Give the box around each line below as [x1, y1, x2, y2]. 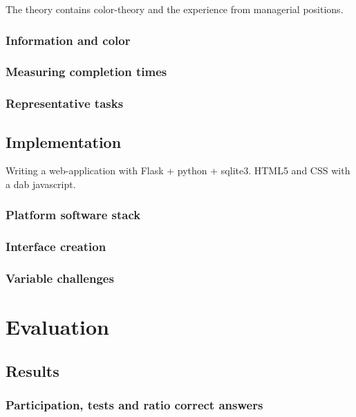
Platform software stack [6, 206, 141, 223]
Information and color [6, 31, 131, 48]
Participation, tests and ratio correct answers [6, 396, 263, 414]
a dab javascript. [6, 176, 76, 191]
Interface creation [6, 238, 106, 255]
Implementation [6, 131, 122, 152]
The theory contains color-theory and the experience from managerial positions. [6, 2, 344, 16]
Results [6, 360, 59, 381]
